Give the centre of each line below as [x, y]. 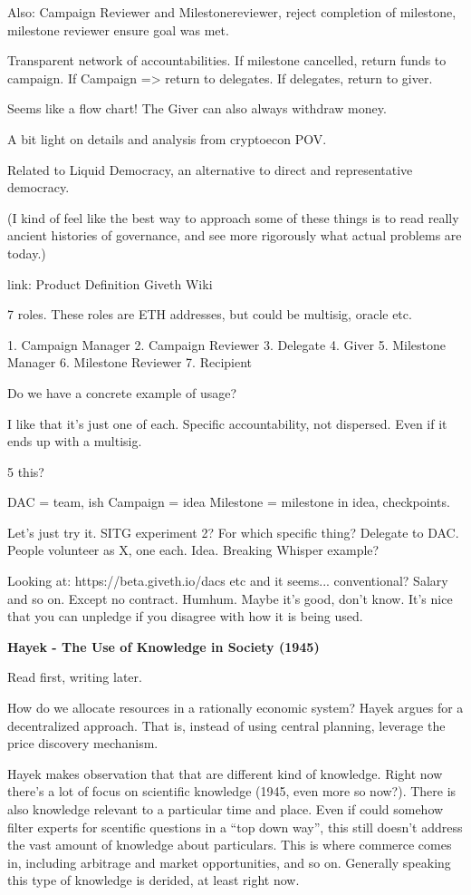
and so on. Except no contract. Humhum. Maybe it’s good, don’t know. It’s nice [230, 598]
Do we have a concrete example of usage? [122, 392]
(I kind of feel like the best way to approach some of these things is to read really [233, 217]
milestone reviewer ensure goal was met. [118, 29]
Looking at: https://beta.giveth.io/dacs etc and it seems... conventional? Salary [228, 581]
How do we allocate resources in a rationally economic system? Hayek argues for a [235, 708]
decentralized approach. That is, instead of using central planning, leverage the [226, 725]
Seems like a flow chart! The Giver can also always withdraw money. [197, 108]
